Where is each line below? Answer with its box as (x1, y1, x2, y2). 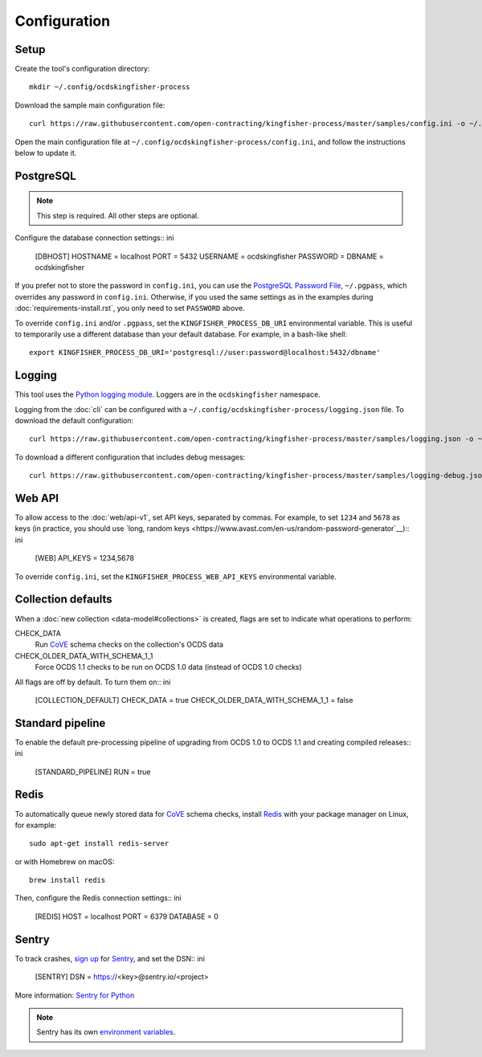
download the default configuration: (14, 416, 134, 426)
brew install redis (29, 875, 106, 885)
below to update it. (14, 149, 77, 158)
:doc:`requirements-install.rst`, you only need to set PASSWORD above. (14, 304, 245, 313)
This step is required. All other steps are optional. (36, 210, 200, 220)
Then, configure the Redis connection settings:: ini (14, 893, 182, 903)
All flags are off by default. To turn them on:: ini (14, 677, 171, 687)
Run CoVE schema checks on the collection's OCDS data (35, 639, 224, 650)
